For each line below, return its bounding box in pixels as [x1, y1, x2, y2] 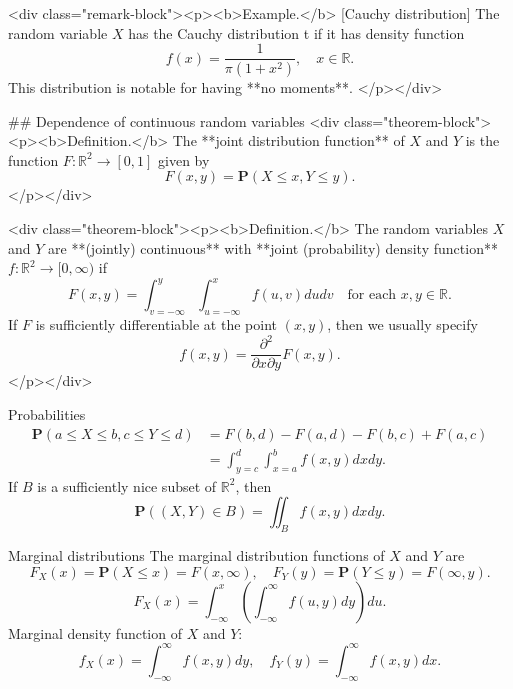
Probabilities [8, 403, 86, 424]
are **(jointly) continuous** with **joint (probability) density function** [48, 237, 498, 258]
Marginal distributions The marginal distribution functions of [8, 545, 385, 566]
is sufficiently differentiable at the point [35, 314, 277, 335]
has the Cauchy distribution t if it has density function [128, 22, 465, 43]
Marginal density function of [8, 622, 182, 643]
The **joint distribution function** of [172, 130, 405, 151]
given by [158, 149, 210, 170]
